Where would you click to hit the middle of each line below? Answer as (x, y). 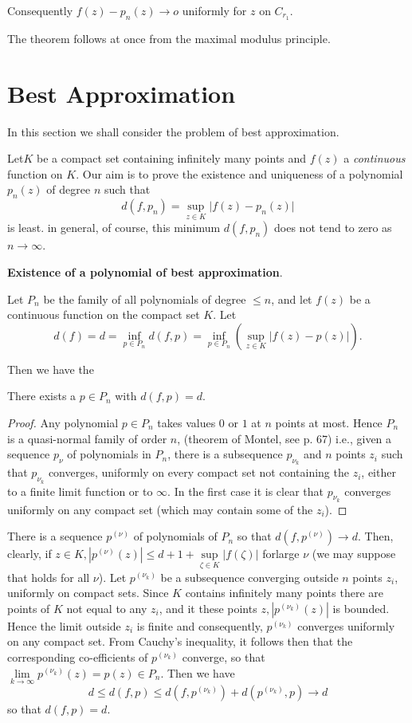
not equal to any (107, 608)
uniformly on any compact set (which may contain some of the (160, 509)
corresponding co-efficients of (78, 656)
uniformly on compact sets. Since (88, 593)
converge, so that (224, 656)
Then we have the (51, 369)
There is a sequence (55, 536)
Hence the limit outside (64, 625)
